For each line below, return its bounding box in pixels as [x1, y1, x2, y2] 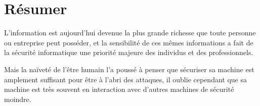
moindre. [4, 93, 31, 104]
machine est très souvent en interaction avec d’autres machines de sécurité [4, 84, 234, 94]
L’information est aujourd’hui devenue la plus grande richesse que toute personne [4, 27, 256, 38]
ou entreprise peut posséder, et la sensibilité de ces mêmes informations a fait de [4, 37, 253, 47]
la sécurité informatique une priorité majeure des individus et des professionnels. [4, 47, 253, 58]
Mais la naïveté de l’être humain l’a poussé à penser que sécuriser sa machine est [4, 64, 254, 74]
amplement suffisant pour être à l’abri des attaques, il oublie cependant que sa [4, 74, 247, 84]
